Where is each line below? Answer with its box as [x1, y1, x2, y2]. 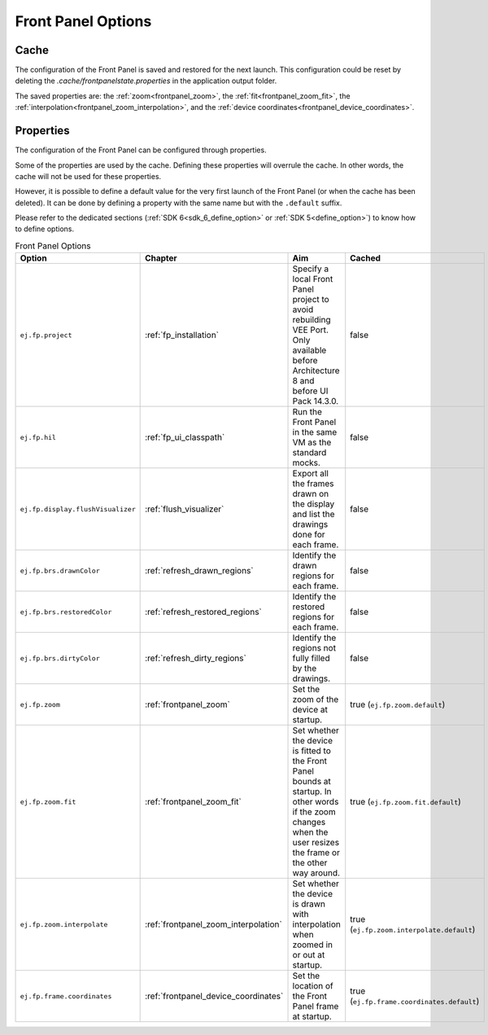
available [292, 344, 327, 356]
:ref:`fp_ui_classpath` [145, 432, 225, 443]
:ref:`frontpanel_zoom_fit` [145, 796, 242, 808]
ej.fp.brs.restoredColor [20, 607, 112, 616]
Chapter [145, 252, 178, 264]
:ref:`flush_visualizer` [145, 503, 224, 515]
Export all [292, 468, 329, 480]
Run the [292, 406, 323, 418]
